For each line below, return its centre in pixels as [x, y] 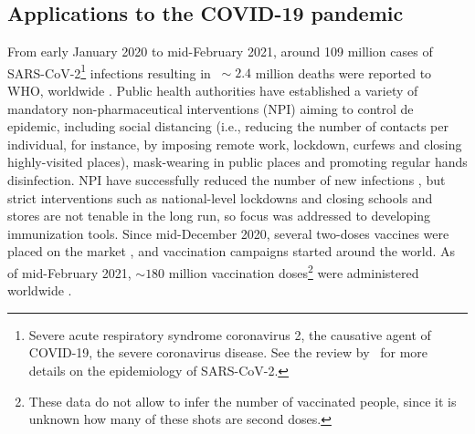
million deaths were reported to [343, 72]
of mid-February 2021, [69, 272]
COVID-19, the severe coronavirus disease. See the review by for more [228, 352]
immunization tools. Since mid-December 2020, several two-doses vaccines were [228, 233]
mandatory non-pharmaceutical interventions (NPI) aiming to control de [211, 108]
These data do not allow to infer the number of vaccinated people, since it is [243, 401]
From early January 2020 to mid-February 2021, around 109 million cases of [220, 52]
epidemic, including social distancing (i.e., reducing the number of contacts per [228, 126]
